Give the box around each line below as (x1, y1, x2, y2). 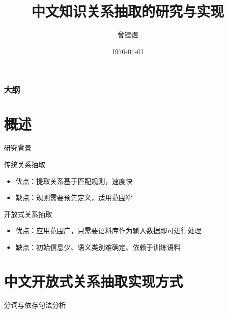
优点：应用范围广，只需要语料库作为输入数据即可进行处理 (15, 225, 201, 236)
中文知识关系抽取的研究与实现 (31, 1, 224, 21)
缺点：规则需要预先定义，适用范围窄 (15, 192, 133, 203)
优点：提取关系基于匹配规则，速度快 (15, 175, 133, 186)
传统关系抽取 (4, 159, 45, 169)
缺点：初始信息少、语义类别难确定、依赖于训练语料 (15, 242, 181, 252)
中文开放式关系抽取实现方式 (4, 271, 183, 291)
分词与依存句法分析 (4, 299, 66, 310)
